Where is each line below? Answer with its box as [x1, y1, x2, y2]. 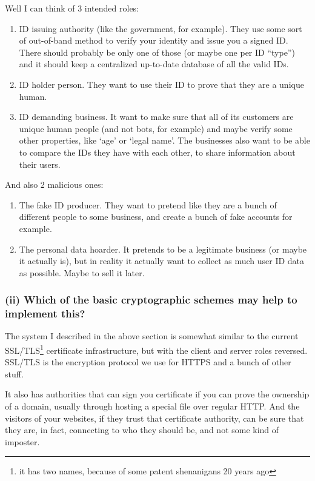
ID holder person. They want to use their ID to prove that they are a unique [19, 78, 304, 90]
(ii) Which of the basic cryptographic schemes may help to [5, 292, 297, 307]
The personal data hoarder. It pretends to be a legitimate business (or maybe [19, 242, 307, 255]
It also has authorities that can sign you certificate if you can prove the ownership [5, 388, 310, 400]
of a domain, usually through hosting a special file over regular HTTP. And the [5, 400, 300, 413]
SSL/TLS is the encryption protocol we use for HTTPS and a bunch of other [5, 356, 291, 368]
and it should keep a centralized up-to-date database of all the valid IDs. [19, 58, 289, 70]
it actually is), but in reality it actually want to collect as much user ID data [19, 254, 305, 267]
